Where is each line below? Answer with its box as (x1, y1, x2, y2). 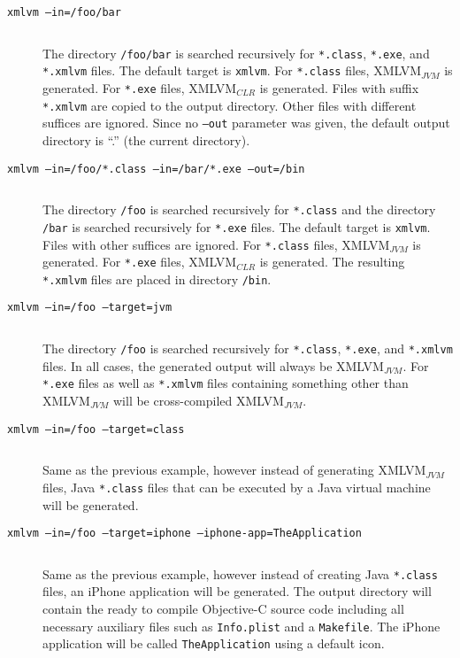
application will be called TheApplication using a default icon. (42, 634, 385, 653)
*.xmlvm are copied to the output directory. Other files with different (42, 96, 417, 114)
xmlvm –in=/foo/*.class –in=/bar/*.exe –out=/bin (7, 162, 305, 175)
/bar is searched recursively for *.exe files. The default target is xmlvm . (42, 217, 431, 236)
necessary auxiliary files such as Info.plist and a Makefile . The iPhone (42, 616, 441, 635)
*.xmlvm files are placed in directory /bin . (42, 269, 272, 288)
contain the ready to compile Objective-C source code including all (42, 600, 404, 618)
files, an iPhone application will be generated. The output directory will (42, 582, 432, 600)
